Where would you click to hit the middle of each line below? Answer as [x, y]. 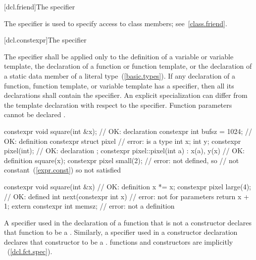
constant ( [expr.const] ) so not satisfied [63, 170]
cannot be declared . [35, 114]
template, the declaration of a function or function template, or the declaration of [128, 66]
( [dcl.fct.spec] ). [30, 251]
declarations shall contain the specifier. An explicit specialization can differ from [126, 95]
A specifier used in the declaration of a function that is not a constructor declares [128, 222]
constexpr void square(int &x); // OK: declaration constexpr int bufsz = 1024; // [128, 131]
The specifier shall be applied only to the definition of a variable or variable [119, 56]
